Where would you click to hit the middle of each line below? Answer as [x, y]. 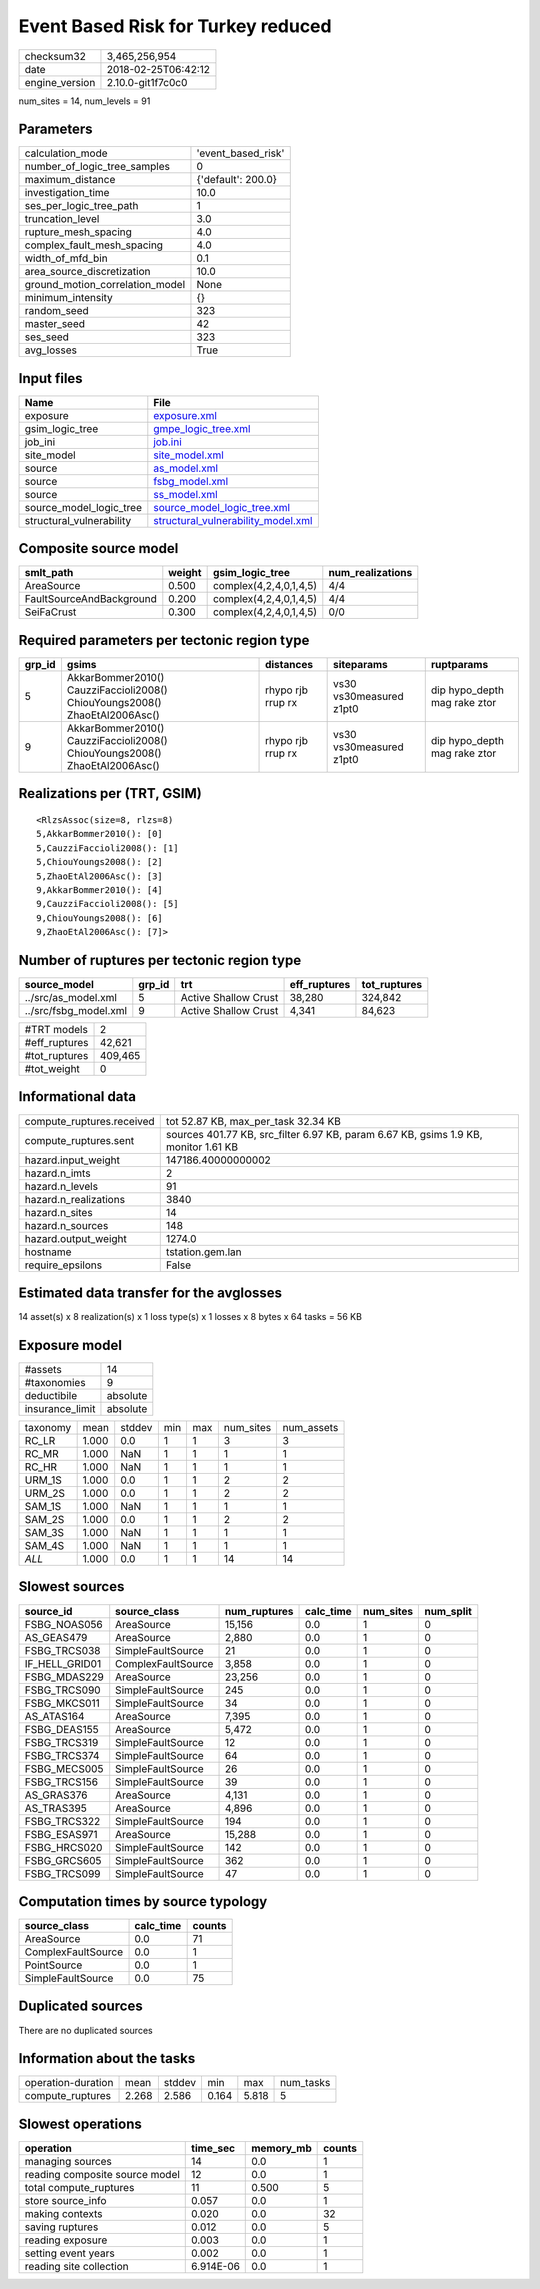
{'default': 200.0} [237, 180]
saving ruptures [61, 2227]
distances [289, 664]
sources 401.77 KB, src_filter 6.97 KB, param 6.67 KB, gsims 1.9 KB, [324, 1134]
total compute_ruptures [79, 2187]
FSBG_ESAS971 [61, 1834]
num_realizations [370, 573]
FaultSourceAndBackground [90, 599]
